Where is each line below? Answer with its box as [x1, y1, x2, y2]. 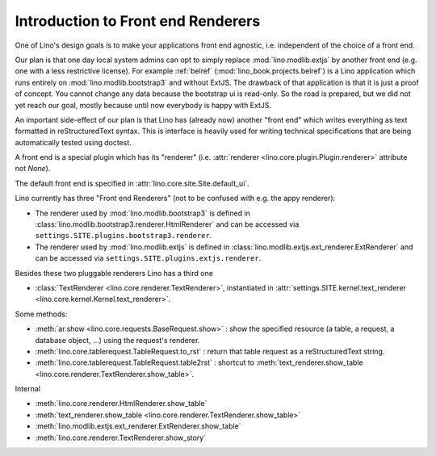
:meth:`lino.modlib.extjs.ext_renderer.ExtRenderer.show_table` [35, 421, 241, 431]
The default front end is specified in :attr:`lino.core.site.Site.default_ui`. [15, 178, 249, 188]
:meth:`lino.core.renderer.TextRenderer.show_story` [35, 433, 206, 442]
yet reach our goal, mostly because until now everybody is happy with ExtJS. [15, 100, 272, 110]
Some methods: [15, 309, 68, 319]
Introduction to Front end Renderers [15, 12, 261, 30]
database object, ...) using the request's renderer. [35, 335, 200, 345]
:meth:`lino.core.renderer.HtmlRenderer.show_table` [35, 399, 208, 408]
